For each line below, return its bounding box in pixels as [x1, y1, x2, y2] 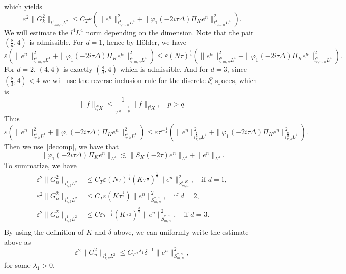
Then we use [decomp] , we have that [4, 141, 119, 152]
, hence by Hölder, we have [102, 37, 186, 47]
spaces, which [215, 75, 257, 86]
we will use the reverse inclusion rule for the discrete [42, 75, 206, 86]
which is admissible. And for [120, 64, 209, 74]
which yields [4, 1, 42, 11]
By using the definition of [4, 226, 84, 237]
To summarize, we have [4, 160, 77, 171]
